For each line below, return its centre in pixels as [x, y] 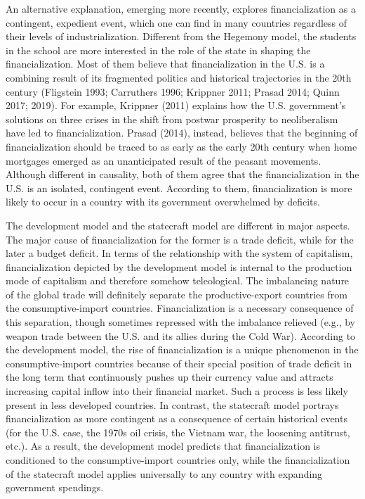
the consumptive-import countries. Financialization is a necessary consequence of [180, 308]
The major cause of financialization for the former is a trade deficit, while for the [180, 239]
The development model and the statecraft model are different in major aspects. [178, 225]
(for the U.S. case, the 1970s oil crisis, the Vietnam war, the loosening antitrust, [178, 432]
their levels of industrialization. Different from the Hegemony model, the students [181, 36]
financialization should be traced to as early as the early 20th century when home [181, 146]
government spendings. [55, 487]
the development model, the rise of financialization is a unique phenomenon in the [182, 349]
